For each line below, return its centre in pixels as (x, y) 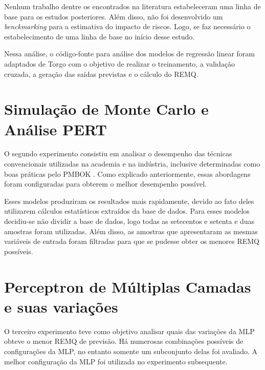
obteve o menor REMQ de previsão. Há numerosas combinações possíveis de (124, 341)
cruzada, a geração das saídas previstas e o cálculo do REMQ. (101, 74)
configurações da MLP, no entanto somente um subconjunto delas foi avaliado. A (131, 351)
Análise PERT (56, 129)
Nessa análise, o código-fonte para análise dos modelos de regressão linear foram (129, 54)
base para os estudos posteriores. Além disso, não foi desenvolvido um (114, 16)
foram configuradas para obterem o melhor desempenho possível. (106, 184)
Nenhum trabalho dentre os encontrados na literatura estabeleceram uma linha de (132, 6)
